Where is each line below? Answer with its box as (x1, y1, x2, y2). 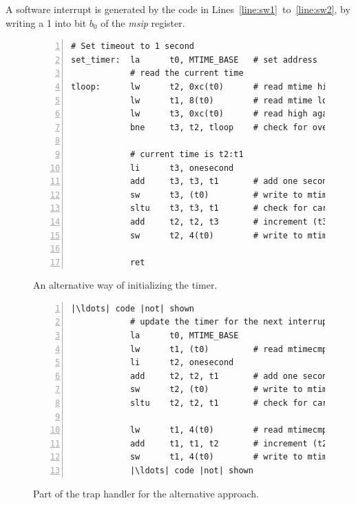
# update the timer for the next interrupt (129, 317, 333, 327)
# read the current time (129, 68, 244, 79)
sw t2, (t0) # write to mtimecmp (129, 384, 347, 395)
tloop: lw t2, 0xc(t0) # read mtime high (71, 81, 337, 92)
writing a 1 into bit (6, 15, 87, 30)
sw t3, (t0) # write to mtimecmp (129, 189, 347, 200)
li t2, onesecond (129, 358, 234, 368)
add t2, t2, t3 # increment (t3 (129, 216, 328, 227)
